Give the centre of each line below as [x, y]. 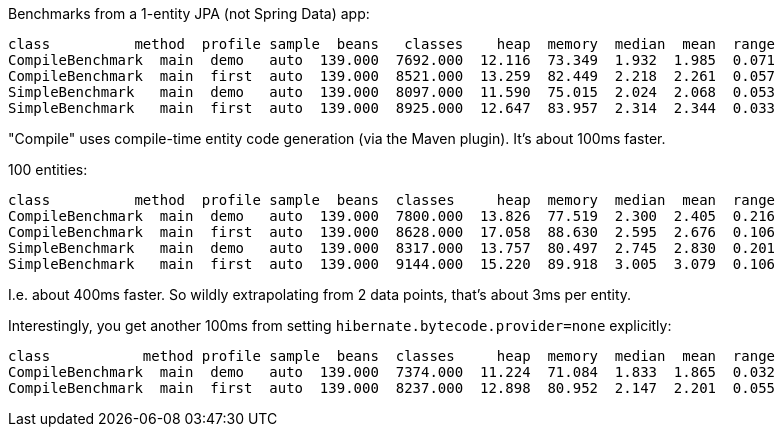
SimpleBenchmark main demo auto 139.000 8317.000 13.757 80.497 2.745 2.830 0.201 [392, 248]
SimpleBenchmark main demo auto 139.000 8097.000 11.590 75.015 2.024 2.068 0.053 [392, 92]
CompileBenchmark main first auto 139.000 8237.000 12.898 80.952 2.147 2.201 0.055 [392, 388]
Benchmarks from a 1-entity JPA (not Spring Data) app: [189, 13]
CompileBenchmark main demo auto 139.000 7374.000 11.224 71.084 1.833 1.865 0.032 [392, 372]
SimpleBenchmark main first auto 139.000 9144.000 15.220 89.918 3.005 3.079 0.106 [392, 264]
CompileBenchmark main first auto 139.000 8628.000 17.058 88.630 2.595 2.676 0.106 [392, 232]
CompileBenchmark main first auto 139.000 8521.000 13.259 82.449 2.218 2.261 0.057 [392, 76]
